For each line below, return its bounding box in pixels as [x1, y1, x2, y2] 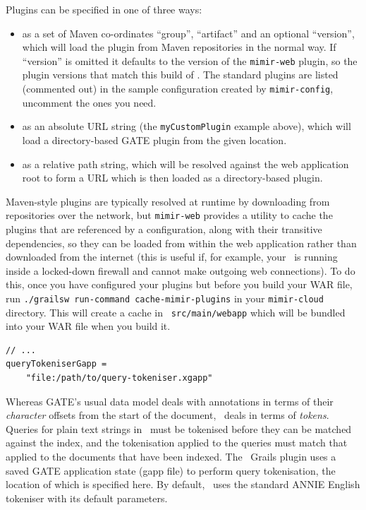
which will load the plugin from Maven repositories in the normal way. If [22, 40, 336, 54]
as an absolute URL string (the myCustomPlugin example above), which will [22, 119, 351, 134]
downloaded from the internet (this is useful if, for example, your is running [6, 249, 338, 264]
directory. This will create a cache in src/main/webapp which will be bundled [6, 304, 346, 319]
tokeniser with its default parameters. [6, 490, 168, 505]
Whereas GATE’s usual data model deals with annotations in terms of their [6, 393, 334, 408]
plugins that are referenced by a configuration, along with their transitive [6, 221, 322, 236]
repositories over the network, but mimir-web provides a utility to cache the [6, 208, 333, 223]
